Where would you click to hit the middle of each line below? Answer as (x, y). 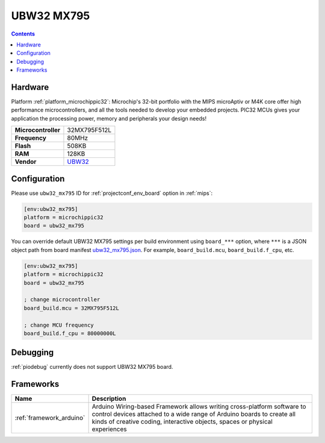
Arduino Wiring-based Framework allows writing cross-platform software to (199, 407)
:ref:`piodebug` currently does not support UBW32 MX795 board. (92, 367)
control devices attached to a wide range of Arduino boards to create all (194, 414)
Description (109, 399)
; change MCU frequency (59, 325)
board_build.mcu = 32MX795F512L (72, 308)
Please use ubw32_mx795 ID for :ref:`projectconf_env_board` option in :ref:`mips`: (112, 193)
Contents (23, 34)
